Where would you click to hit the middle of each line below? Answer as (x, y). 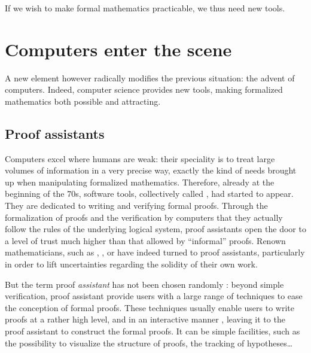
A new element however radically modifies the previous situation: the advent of (150, 77)
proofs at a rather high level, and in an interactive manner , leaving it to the (145, 319)
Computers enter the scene (118, 49)
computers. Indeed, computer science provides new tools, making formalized (144, 89)
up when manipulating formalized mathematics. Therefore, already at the (140, 182)
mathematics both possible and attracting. (83, 101)
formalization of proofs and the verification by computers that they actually (144, 217)
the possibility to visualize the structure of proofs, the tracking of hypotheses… (149, 343)
